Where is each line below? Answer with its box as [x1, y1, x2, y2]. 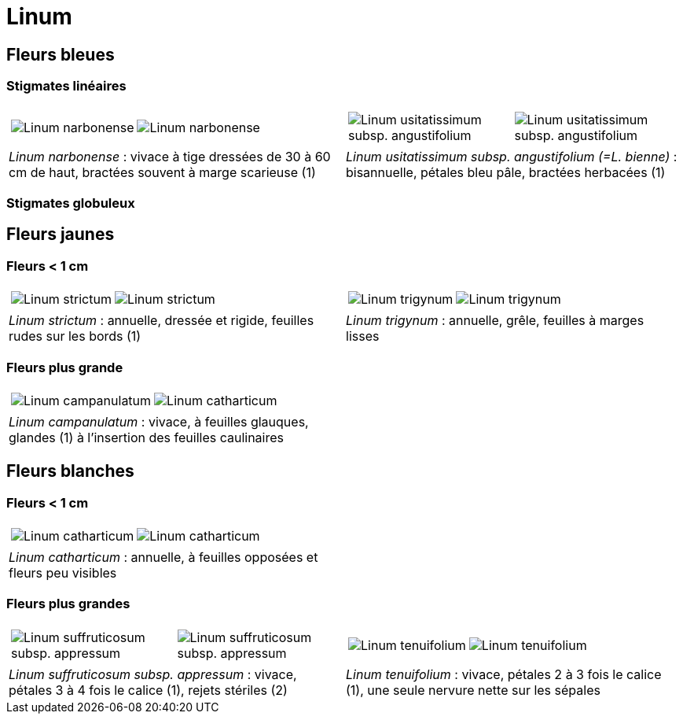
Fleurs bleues [6, 44, 115, 65]
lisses [346, 328, 380, 345]
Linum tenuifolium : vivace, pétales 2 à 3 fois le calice [346, 666, 662, 682]
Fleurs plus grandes [6, 596, 130, 612]
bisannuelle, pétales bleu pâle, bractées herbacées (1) [346, 164, 666, 180]
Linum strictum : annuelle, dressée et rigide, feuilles [9, 312, 314, 329]
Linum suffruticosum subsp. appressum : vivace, [9, 666, 297, 682]
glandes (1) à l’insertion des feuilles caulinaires [9, 429, 284, 445]
